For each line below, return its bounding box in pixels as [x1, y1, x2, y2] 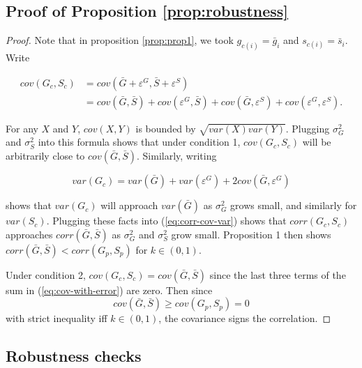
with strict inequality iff [6, 311, 107, 325]
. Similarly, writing [137, 148, 217, 163]
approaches [6, 227, 53, 241]
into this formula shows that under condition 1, [38, 135, 241, 149]
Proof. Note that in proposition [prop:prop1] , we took [6, 33, 234, 47]
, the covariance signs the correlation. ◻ [158, 311, 331, 325]
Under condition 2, [6, 267, 86, 282]
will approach [100, 198, 158, 213]
